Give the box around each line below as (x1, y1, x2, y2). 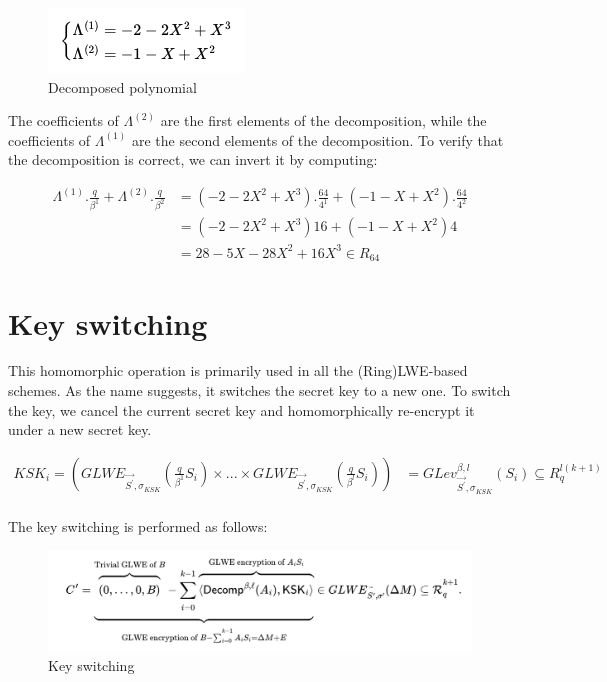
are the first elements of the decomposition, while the (160, 110, 487, 131)
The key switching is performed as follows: (8, 515, 268, 536)
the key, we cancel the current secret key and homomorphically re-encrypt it (8, 399, 475, 420)
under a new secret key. (8, 419, 152, 440)
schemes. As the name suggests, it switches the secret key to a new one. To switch (8, 380, 511, 401)
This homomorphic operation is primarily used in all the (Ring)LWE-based (8, 360, 468, 381)
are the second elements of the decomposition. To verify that (131, 129, 504, 150)
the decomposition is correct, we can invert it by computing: (8, 149, 378, 170)
